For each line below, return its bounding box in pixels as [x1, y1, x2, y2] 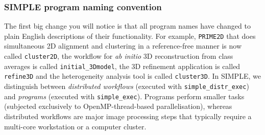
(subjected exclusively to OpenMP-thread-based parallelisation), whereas [4, 101, 232, 111]
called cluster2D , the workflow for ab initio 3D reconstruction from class [4, 51, 233, 61]
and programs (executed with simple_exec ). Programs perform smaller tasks [4, 91, 245, 101]
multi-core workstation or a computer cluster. [4, 121, 147, 131]
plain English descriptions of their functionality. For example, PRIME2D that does [4, 30, 256, 41]
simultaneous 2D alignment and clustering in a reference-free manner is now [4, 40, 242, 51]
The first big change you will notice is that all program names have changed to [4, 20, 251, 31]
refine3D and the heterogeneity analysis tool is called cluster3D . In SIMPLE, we [4, 71, 261, 81]
